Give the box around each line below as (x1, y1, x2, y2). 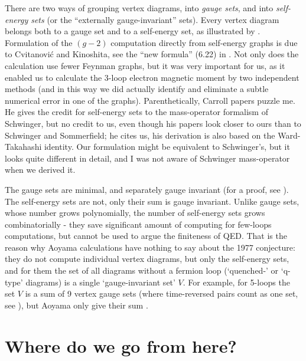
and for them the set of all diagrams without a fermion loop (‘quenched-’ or (5, 264, 279, 277)
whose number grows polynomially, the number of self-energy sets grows (5, 206, 265, 219)
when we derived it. (5, 163, 76, 176)
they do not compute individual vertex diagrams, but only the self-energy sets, (5, 252, 289, 265)
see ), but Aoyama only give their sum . (5, 298, 148, 311)
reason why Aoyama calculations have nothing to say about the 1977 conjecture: (5, 241, 295, 253)
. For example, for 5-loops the (183, 275, 290, 288)
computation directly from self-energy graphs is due (110, 36, 298, 48)
